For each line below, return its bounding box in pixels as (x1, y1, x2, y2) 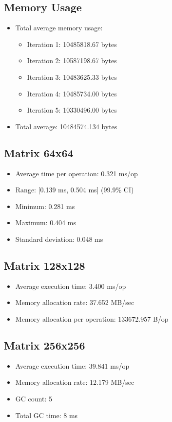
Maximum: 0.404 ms (15, 217, 76, 228)
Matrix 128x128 (4, 258, 85, 273)
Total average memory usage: (15, 23, 103, 33)
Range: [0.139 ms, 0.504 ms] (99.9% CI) (15, 185, 134, 195)
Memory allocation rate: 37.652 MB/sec (15, 297, 134, 307)
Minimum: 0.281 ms (15, 201, 75, 211)
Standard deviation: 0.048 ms (15, 234, 103, 244)
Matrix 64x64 (4, 145, 74, 160)
